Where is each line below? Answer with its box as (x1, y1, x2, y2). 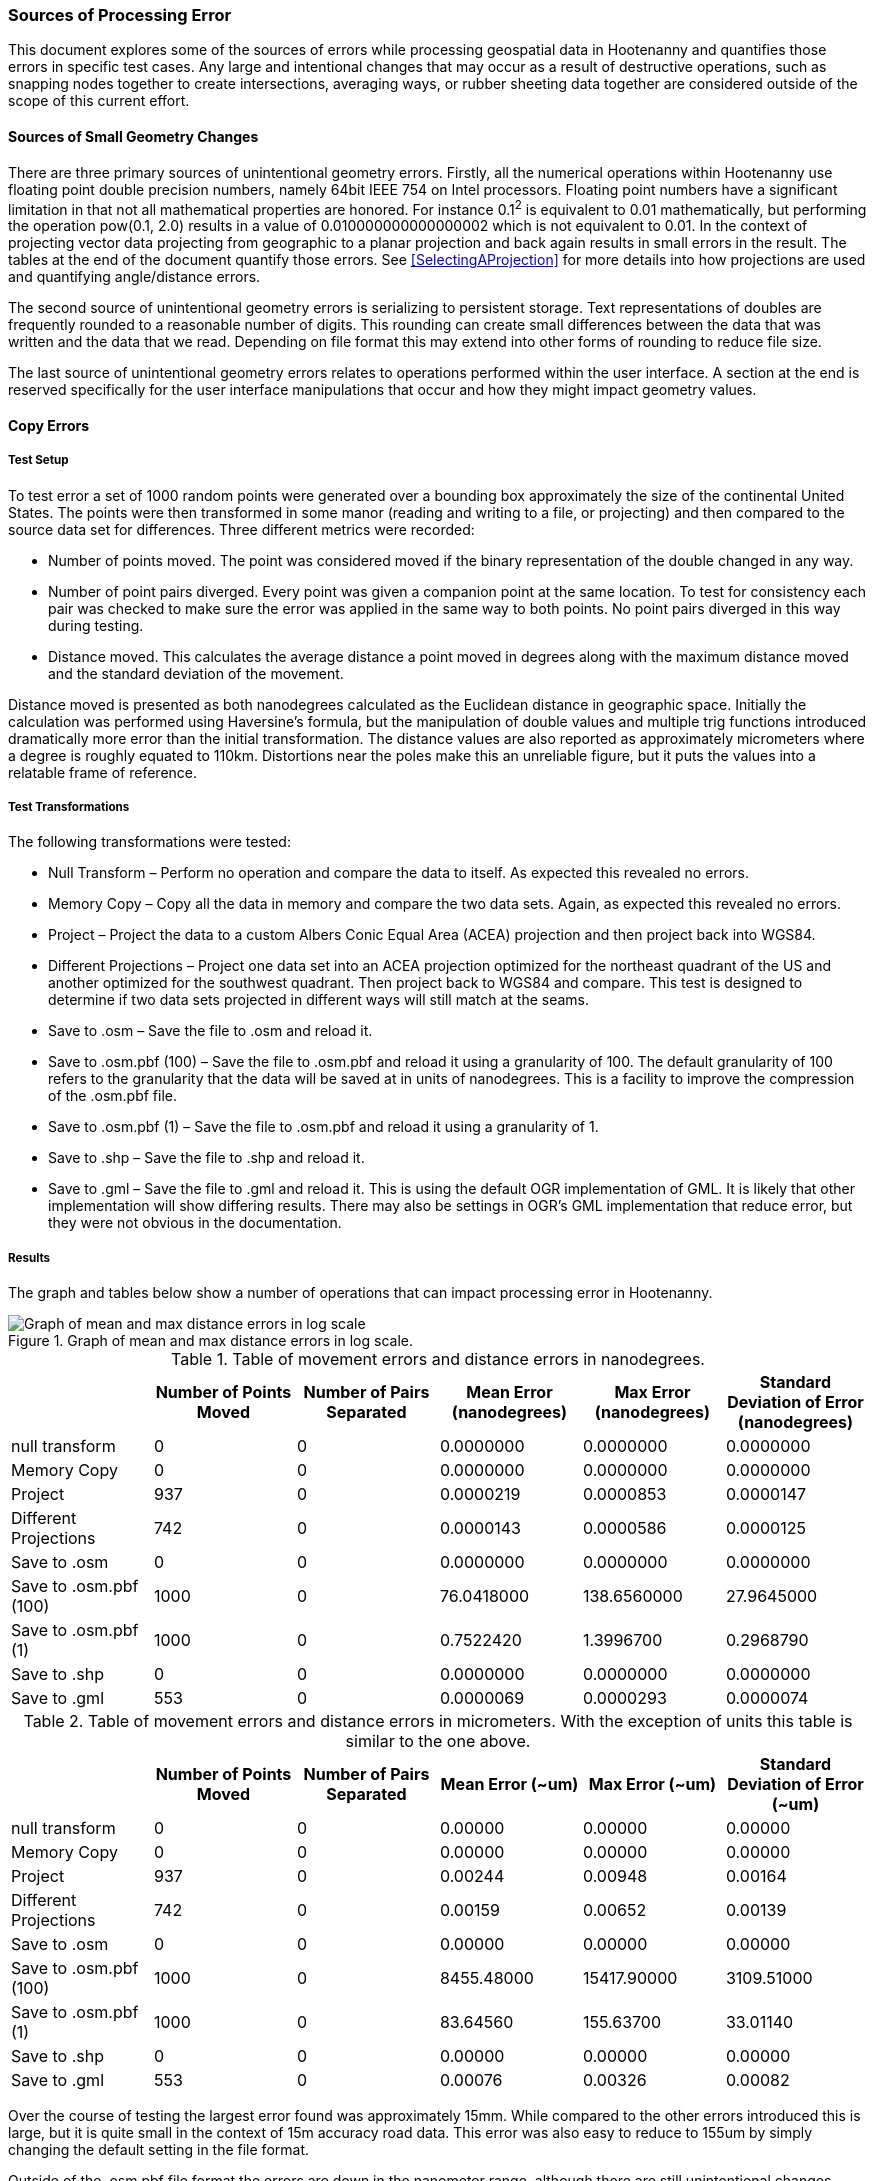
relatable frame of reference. (8, 763, 198, 781)
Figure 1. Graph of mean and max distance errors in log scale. (8, 1332, 413, 1350)
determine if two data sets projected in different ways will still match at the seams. (48, 991, 589, 1009)
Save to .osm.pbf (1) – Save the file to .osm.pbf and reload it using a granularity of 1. (48, 1118, 599, 1136)
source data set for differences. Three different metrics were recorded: (8, 520, 475, 538)
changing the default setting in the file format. (8, 2141, 309, 2159)
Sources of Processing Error (8, 5, 232, 25)
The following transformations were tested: (8, 833, 291, 851)
